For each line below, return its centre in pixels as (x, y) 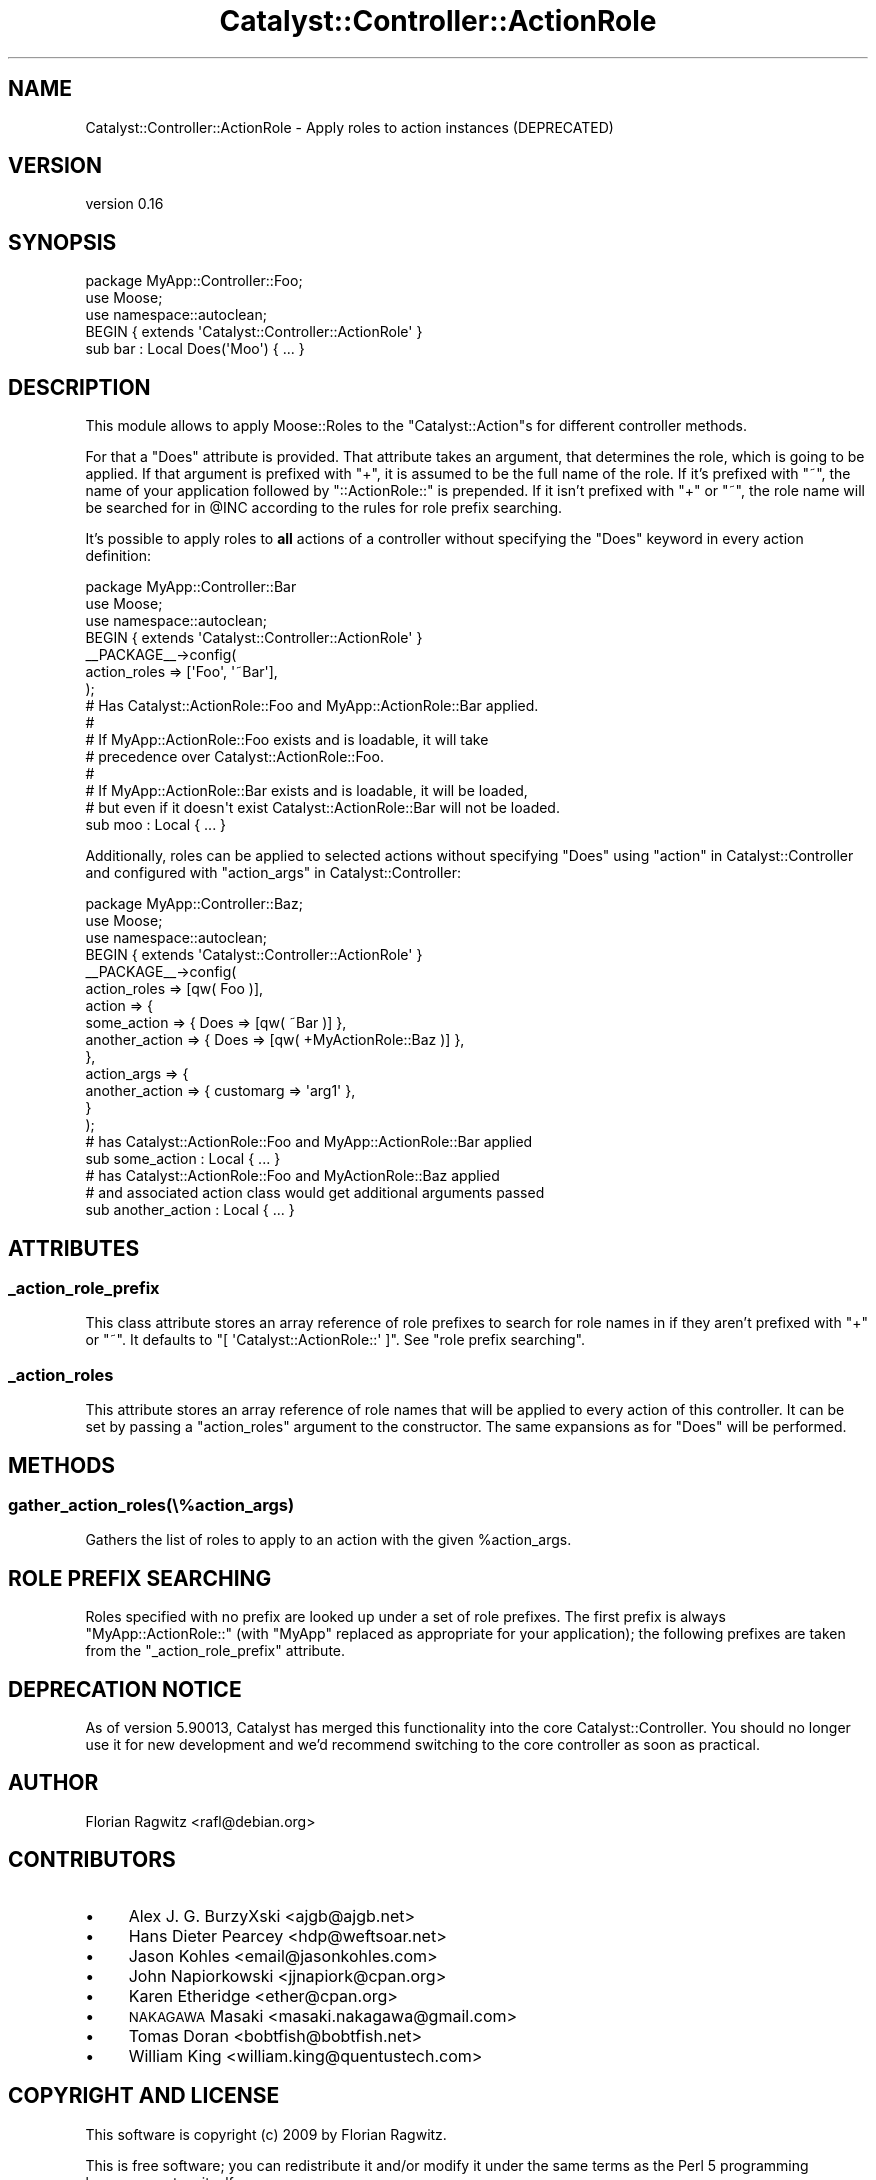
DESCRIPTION (79, 387)
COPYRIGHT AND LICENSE (144, 2096)
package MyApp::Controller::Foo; (194, 281)
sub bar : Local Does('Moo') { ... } (195, 349)
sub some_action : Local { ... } (183, 1159)
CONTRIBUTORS (92, 1860)
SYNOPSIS (62, 242)
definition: (118, 556)
